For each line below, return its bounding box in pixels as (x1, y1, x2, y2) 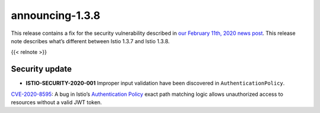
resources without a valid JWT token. (11, 99, 102, 106)
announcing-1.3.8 (11, 9, 101, 22)
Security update (11, 64, 72, 74)
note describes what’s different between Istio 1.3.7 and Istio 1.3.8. (11, 37, 170, 44)
